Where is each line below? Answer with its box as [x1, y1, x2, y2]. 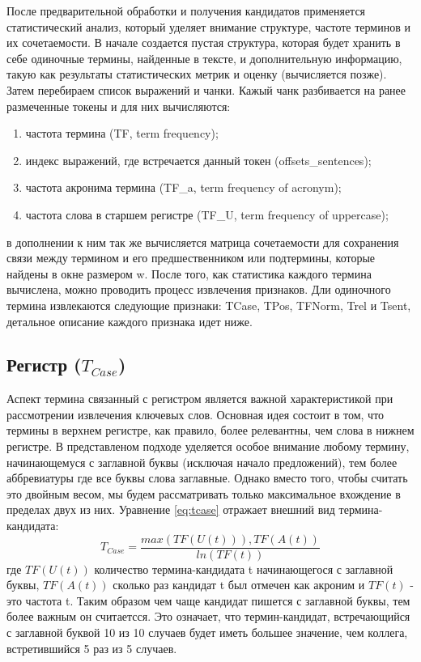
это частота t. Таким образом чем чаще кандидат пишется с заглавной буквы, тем [6, 592, 410, 609]
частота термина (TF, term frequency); [25, 125, 219, 142]
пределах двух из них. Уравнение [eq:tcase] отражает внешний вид [6, 501, 335, 518]
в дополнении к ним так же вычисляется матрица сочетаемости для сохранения [6, 233, 399, 250]
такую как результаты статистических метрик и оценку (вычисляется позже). [6, 66, 387, 83]
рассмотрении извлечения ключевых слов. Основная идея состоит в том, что [6, 405, 385, 422]
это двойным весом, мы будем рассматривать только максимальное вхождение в [6, 485, 401, 502]
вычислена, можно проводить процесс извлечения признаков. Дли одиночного [6, 281, 391, 298]
